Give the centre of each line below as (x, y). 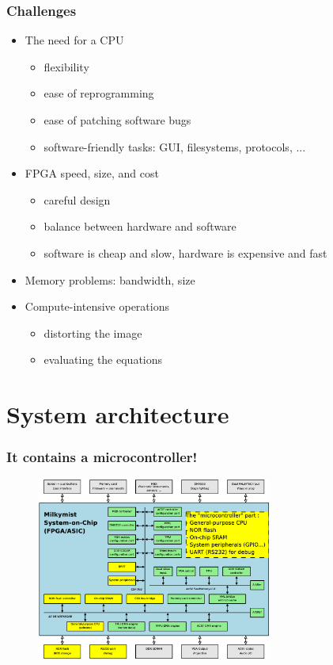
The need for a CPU (74, 40)
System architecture (118, 414)
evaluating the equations (103, 359)
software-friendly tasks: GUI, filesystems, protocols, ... (175, 146)
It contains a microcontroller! (102, 457)
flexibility (66, 66)
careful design (77, 199)
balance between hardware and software (140, 226)
